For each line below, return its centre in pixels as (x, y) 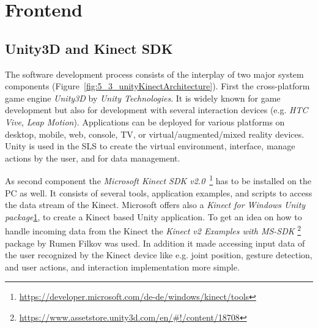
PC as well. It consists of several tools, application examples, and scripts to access (159, 192)
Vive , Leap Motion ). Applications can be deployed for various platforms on (145, 121)
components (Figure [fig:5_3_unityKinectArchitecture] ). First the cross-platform (157, 86)
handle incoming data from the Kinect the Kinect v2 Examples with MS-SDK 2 (153, 230)
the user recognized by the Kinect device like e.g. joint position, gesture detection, (159, 255)
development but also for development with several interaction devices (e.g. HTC (157, 110)
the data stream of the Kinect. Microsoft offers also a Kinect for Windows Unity (155, 205)
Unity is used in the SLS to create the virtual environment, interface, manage (150, 146)
